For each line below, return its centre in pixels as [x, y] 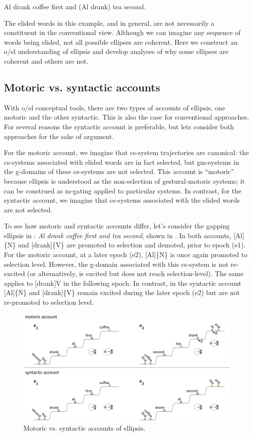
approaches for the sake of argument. [59, 136]
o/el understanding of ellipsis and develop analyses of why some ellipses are [116, 51]
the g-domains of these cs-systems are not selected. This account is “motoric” [119, 171]
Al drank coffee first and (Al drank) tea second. [75, 6]
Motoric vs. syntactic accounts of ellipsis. [84, 427]
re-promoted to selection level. [49, 302]
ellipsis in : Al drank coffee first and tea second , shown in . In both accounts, [118, 235]
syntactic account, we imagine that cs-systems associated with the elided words [122, 200]
